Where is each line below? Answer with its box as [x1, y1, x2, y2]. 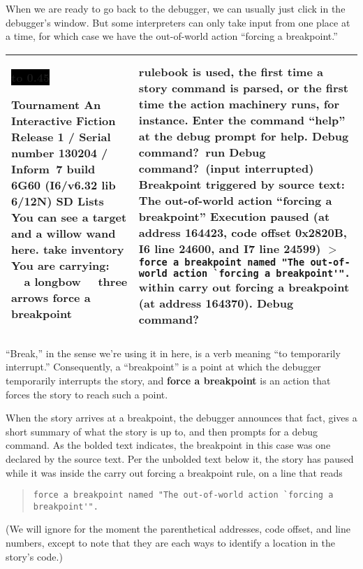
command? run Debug [138, 143, 266, 160]
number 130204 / [11, 144, 108, 161]
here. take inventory [11, 240, 124, 257]
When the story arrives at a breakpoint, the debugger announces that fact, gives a [6, 410, 357, 425]
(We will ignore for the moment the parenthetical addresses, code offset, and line [6, 521, 350, 536]
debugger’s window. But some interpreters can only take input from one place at [6, 15, 350, 29]
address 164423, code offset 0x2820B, [138, 224, 347, 240]
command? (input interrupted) [138, 159, 314, 176]
